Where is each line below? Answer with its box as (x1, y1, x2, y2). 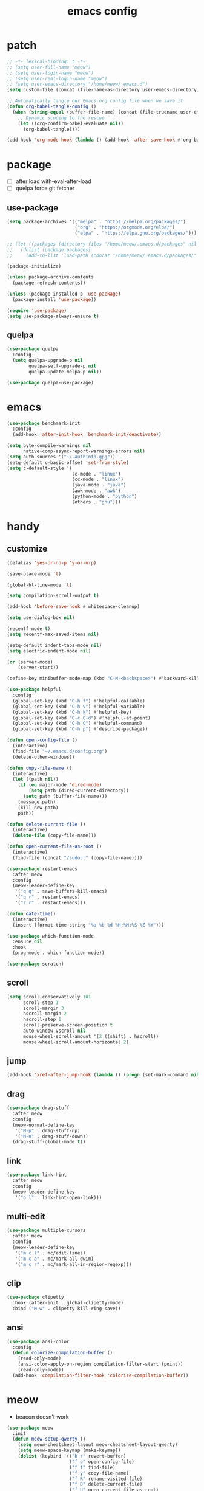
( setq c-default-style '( (7, 465, 72, 471)
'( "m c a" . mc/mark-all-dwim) (15, 1256, 94, 1262)
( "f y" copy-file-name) (69, 1470, 130, 1476)
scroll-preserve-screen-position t (22, 1022, 113, 1028)
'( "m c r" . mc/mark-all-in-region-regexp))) (15, 1261, 132, 1267)
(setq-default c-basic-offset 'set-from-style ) (7, 459, 130, 466)
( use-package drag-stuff (7, 1105, 70, 1111)
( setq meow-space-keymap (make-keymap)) (18, 1447, 121, 1454)
